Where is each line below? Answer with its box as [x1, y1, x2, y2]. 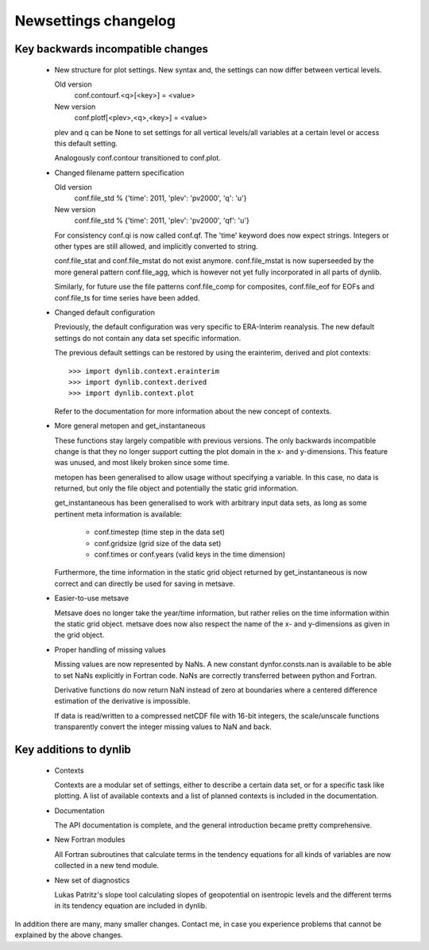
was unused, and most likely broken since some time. [54, 458, 230, 467]
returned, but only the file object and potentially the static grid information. [54, 483, 299, 493]
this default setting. [54, 138, 118, 148]
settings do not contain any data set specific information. [54, 333, 242, 343]
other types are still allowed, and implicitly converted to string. [54, 242, 258, 251]
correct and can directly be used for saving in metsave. [54, 579, 236, 588]
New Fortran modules [54, 835, 126, 844]
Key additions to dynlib [14, 743, 131, 756]
